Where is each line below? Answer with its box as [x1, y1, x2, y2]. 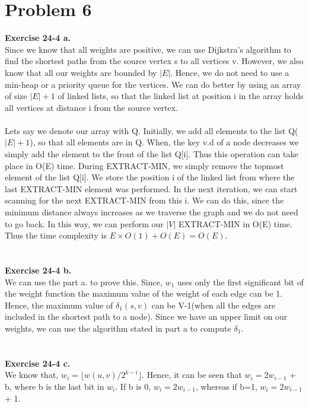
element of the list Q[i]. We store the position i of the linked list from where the [5, 171, 295, 183]
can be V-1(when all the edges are [151, 298, 276, 311]
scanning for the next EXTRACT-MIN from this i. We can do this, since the [5, 194, 284, 206]
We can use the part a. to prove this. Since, [5, 275, 163, 288]
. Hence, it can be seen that [142, 368, 242, 381]
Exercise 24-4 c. [5, 357, 71, 369]
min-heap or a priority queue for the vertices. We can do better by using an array [5, 78, 301, 90]
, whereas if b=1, [195, 380, 257, 392]
